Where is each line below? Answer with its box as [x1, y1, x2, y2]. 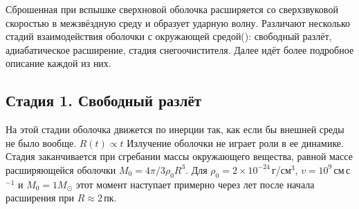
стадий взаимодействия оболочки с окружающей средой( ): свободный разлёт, [6, 29, 332, 43]
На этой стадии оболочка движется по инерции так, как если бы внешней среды [6, 122, 344, 137]
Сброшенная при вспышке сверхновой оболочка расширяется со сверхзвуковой [6, 2, 338, 16]
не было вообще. [6, 135, 77, 150]
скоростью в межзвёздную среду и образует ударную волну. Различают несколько [6, 15, 350, 30]
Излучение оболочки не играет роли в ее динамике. [127, 135, 344, 150]
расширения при [6, 190, 74, 205]
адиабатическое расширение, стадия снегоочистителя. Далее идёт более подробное [6, 42, 354, 57]
